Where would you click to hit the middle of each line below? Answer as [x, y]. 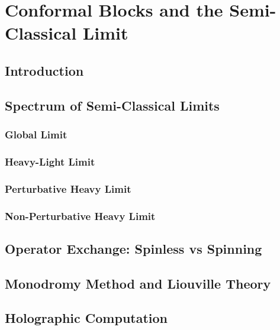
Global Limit [36, 135]
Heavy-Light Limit [50, 161]
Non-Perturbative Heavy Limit [80, 216]
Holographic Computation [86, 318]
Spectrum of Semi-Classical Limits [112, 105]
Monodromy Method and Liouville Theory [138, 283]
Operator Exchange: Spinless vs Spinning [133, 248]
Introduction [44, 70]
